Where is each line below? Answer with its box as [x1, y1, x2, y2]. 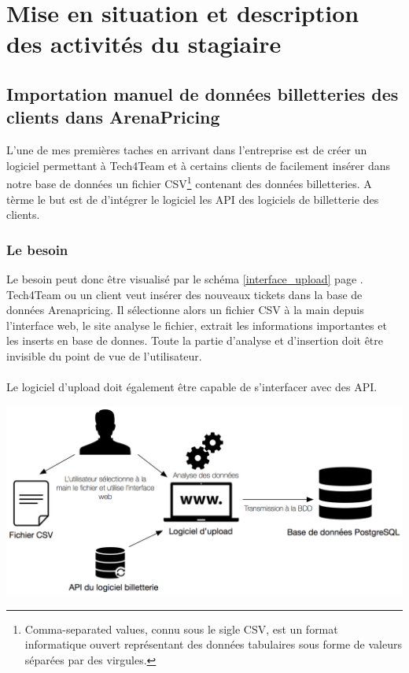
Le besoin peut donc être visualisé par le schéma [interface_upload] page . [6, 271, 363, 287]
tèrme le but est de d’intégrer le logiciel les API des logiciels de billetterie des [6, 190, 379, 207]
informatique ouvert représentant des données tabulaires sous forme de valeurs [24, 636, 402, 653]
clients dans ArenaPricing [6, 105, 220, 129]
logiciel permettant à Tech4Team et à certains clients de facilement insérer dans [6, 157, 391, 173]
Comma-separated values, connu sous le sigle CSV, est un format [24, 620, 338, 637]
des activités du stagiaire [6, 28, 282, 60]
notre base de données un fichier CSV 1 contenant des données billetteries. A [6, 173, 372, 191]
